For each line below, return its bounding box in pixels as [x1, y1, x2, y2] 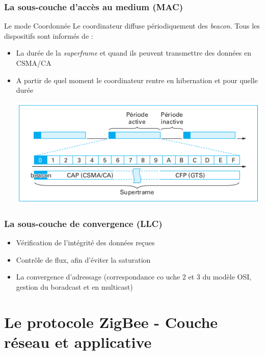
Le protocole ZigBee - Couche [4, 311, 218, 332]
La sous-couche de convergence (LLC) [4, 217, 163, 230]
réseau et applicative [4, 331, 152, 352]
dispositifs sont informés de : [4, 30, 93, 41]
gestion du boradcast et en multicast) [16, 281, 133, 292]
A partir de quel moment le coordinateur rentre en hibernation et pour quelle [16, 74, 258, 85]
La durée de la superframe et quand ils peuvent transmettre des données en [16, 47, 251, 58]
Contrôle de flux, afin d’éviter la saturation [16, 254, 151, 265]
